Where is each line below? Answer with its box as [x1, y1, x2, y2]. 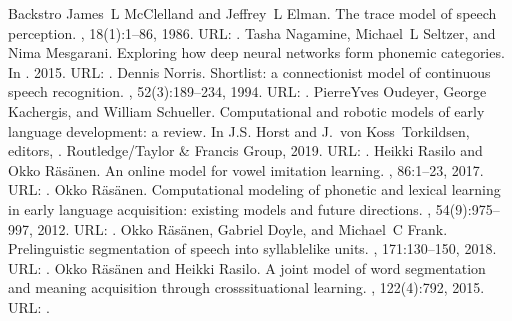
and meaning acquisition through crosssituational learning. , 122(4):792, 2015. [8, 277, 485, 298]
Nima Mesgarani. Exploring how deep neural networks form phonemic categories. [8, 42, 505, 63]
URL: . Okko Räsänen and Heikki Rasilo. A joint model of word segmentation [8, 257, 486, 278]
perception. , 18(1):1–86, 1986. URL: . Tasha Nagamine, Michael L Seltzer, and [8, 22, 496, 43]
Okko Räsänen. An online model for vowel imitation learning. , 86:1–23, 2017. [8, 159, 484, 180]
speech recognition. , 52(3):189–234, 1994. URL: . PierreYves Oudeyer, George [8, 81, 487, 102]
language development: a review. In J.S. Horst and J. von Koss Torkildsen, [8, 120, 470, 141]
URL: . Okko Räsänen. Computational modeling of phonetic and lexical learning [8, 179, 501, 200]
